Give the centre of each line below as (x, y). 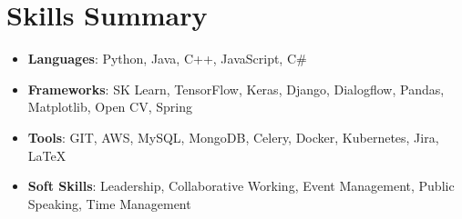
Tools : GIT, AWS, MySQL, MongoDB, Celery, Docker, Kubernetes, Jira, (233, 137)
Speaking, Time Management (109, 203)
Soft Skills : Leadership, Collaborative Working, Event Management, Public (241, 186)
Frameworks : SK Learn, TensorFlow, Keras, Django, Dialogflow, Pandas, (236, 89)
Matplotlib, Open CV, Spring (110, 107)
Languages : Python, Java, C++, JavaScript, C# (167, 59)
